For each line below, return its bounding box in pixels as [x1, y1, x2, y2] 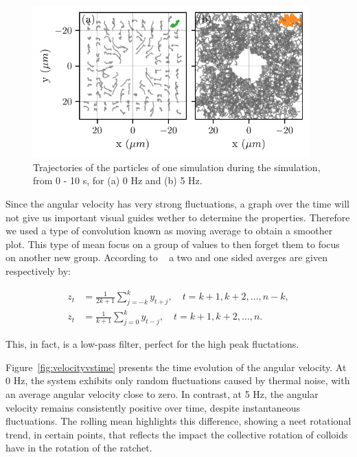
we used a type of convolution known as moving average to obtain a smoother [5, 223, 333, 238]
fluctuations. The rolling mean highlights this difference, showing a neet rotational [5, 414, 352, 428]
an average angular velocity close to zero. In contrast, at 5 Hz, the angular [5, 387, 319, 401]
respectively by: [5, 264, 71, 278]
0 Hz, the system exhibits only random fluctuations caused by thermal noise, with [5, 373, 350, 388]
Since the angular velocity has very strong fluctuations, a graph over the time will [5, 197, 349, 211]
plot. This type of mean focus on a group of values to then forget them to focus [5, 236, 340, 251]
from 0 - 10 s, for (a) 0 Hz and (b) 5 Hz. [33, 173, 203, 188]
